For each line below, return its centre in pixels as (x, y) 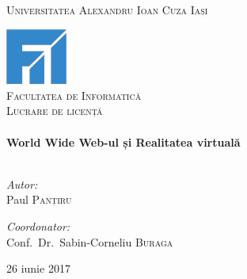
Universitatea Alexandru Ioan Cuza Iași (107, 10)
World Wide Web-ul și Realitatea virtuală (123, 141)
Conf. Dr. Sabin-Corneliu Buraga (90, 241)
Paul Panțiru (39, 199)
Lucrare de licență (55, 111)
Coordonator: (38, 226)
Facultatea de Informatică (74, 95)
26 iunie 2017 (38, 268)
